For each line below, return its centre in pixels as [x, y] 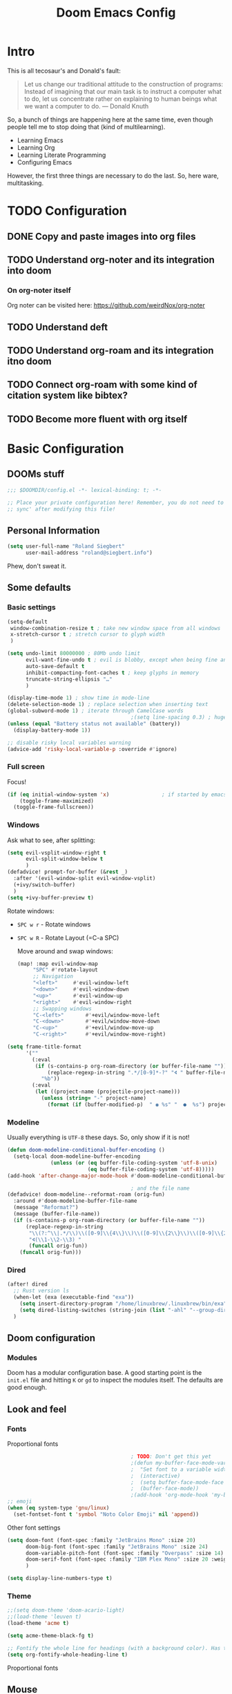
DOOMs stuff [36, 474]
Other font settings [34, 1528]
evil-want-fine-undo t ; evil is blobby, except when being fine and [127, 660]
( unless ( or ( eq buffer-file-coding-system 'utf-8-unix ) [134, 1163]
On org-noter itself [39, 290]
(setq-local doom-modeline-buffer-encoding [77, 1157]
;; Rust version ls [41, 1291]
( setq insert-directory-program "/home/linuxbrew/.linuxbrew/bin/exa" [123, 1304]
